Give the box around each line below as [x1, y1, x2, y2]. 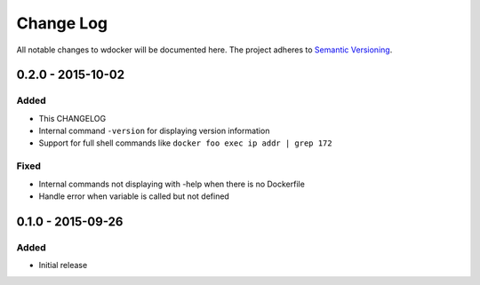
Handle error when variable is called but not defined [38, 191, 230, 202]
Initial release [38, 260, 88, 271]
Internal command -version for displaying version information [38, 125, 270, 137]
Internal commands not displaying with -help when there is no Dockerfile [38, 178, 306, 189]
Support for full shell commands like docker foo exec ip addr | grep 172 [38, 138, 332, 148]
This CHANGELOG [38, 113, 107, 123]
